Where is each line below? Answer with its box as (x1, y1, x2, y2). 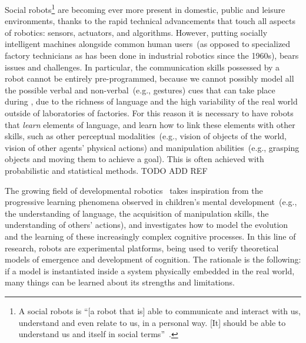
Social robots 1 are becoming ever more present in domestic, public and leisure (5, 2, 285, 15)
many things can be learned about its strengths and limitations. (5, 276, 235, 288)
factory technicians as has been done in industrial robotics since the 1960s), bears (5, 49, 299, 62)
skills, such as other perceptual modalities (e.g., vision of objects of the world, (5, 130, 287, 142)
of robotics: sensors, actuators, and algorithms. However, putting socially (5, 26, 268, 38)
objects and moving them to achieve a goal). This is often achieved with (5, 153, 264, 165)
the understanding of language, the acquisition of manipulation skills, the (5, 207, 269, 219)
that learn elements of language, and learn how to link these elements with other (5, 118, 295, 130)
